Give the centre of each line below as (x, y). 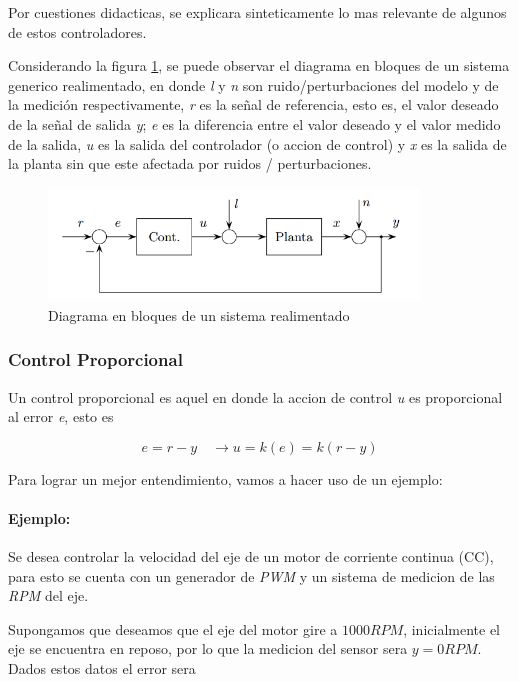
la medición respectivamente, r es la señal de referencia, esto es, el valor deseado (253, 104)
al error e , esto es (61, 416)
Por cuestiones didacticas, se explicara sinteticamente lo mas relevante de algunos (257, 12)
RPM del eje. (48, 595)
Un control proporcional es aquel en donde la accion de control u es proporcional (255, 396)
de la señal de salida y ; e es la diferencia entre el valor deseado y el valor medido (254, 123)
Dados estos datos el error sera (102, 668)
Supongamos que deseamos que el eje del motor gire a (173, 628)
